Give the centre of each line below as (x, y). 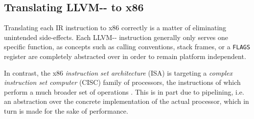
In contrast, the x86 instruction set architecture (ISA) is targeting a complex (118, 72)
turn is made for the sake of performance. (66, 111)
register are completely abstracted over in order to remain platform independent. (125, 56)
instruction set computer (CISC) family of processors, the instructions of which (122, 82)
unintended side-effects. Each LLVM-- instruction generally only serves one (116, 37)
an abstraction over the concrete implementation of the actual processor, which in (127, 101)
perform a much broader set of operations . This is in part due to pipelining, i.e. (124, 91)
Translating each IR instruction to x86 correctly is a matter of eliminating (115, 28)
